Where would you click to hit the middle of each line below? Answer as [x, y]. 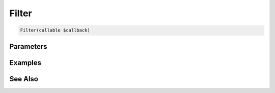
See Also [24, 79]
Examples [25, 63]
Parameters [28, 46]
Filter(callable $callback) [55, 30]
